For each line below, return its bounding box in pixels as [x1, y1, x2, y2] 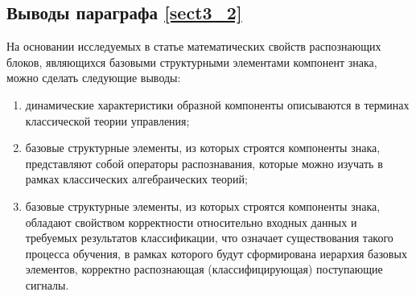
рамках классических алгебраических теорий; [25, 171, 248, 187]
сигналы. [25, 276, 69, 293]
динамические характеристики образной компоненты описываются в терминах [25, 96, 410, 113]
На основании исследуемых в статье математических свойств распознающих [6, 38, 381, 55]
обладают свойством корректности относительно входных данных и [25, 213, 357, 230]
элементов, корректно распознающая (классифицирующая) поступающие [25, 261, 383, 277]
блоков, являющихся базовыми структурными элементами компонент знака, [6, 53, 377, 70]
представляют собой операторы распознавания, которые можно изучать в [25, 154, 383, 171]
